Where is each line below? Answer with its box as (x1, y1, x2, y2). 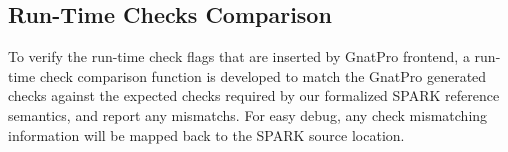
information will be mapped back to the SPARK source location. (8, 124, 405, 145)
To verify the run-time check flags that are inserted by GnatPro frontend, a (8, 46, 470, 67)
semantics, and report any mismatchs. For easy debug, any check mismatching (8, 104, 488, 125)
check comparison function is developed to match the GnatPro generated (39, 65, 487, 86)
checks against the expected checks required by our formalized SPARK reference (8, 85, 500, 106)
